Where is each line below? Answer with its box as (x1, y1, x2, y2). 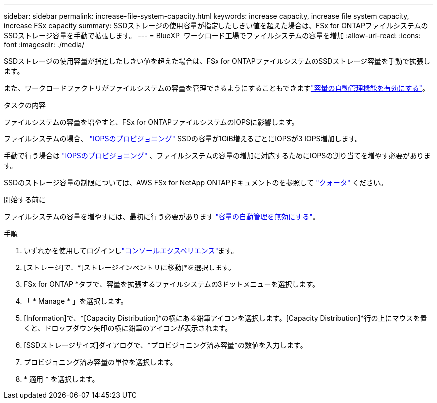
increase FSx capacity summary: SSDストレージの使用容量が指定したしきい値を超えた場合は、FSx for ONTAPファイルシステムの (4, 21, 428, 30)
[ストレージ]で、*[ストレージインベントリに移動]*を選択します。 (24, 263, 235, 271)
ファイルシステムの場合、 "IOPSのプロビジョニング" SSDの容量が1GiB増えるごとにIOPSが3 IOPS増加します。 (4, 134, 362, 143)
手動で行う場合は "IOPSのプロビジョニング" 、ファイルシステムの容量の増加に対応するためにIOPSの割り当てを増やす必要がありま (4, 151, 431, 160)
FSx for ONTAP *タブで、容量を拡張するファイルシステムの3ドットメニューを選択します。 (24, 280, 320, 288)
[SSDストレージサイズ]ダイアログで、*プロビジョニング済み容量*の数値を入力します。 (24, 341, 307, 349)
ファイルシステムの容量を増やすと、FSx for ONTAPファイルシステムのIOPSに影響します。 (4, 118, 299, 126)
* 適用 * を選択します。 (24, 375, 99, 383)
